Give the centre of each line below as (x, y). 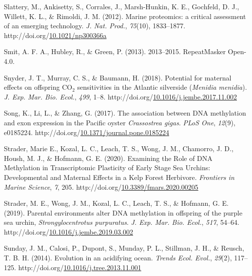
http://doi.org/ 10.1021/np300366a (55, 35)
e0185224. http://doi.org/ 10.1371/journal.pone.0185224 (87, 132)
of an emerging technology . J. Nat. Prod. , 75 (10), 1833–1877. (95, 26)
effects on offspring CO (38, 87)
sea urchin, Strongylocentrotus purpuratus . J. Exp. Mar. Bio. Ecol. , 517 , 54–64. (122, 222)
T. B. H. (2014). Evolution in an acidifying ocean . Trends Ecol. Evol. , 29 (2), (118, 258)
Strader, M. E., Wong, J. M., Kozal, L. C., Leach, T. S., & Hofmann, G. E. (116, 203)
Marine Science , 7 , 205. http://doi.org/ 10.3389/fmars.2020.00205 (101, 187)
